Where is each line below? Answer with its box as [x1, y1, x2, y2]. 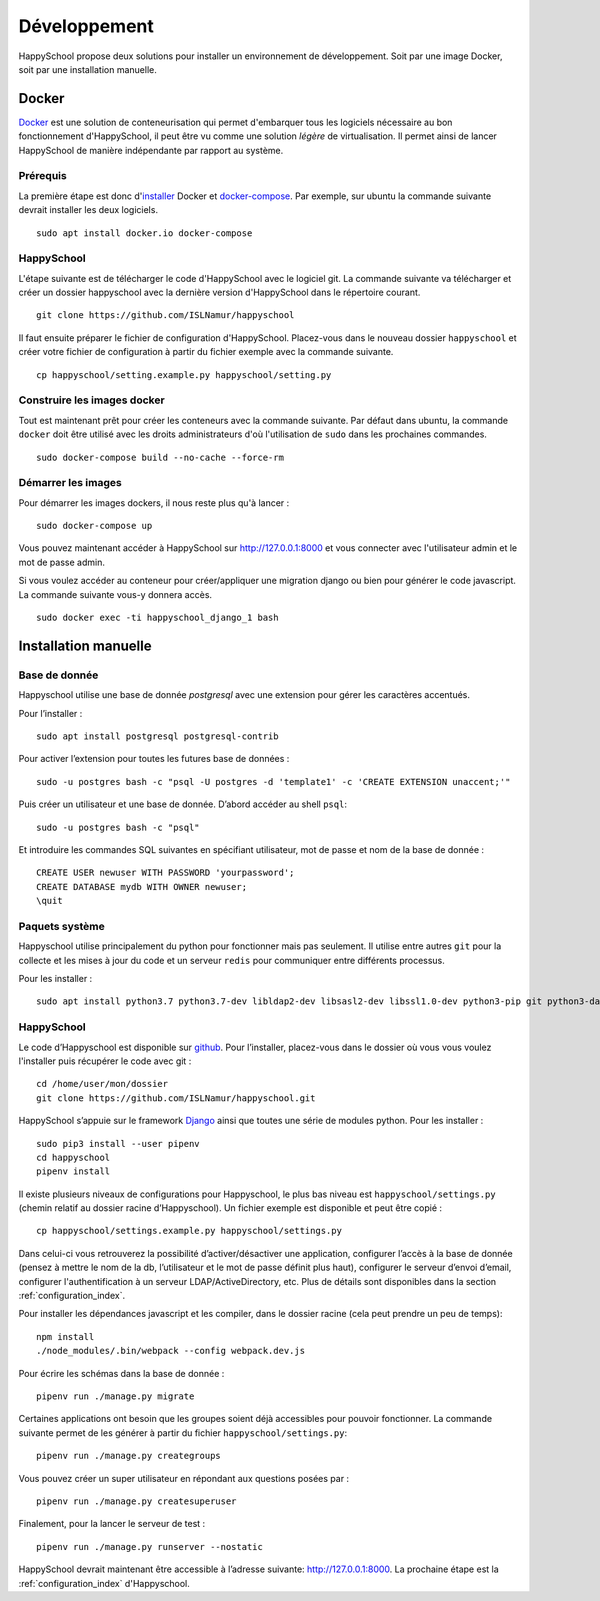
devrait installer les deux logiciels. [18, 204, 159, 216]
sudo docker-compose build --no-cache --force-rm [36, 451, 285, 463]
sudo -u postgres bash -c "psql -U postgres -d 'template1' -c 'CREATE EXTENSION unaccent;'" [36, 776, 511, 787]
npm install [36, 1331, 95, 1342]
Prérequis [18, 169, 67, 183]
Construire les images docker [18, 393, 165, 407]
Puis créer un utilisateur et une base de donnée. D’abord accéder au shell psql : [18, 798, 347, 810]
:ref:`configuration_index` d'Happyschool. [18, 1577, 190, 1589]
